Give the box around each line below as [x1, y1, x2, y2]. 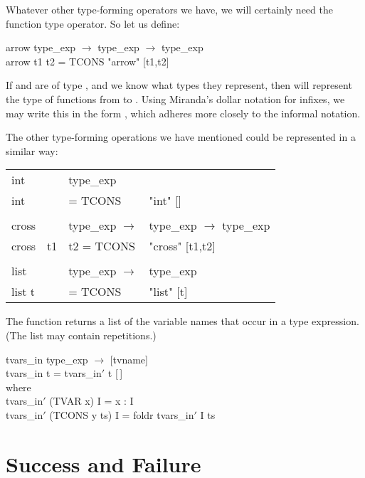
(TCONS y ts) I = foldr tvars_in [49, 407, 194, 422]
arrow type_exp [6, 40, 76, 55]
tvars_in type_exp [6, 351, 88, 366]
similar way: [6, 143, 58, 158]
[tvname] [110, 351, 148, 366]
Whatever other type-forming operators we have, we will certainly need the [6, 2, 333, 16]
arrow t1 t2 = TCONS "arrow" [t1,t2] [6, 53, 169, 68]
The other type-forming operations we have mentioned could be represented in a [6, 129, 356, 144]
